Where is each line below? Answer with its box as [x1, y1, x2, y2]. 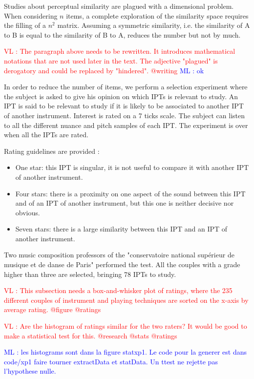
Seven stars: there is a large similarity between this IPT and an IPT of [15, 224, 228, 234]
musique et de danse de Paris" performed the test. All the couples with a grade [4, 259, 240, 270]
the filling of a [4, 20, 46, 30]
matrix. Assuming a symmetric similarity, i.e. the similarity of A [57, 20, 250, 30]
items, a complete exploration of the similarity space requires [66, 10, 249, 21]
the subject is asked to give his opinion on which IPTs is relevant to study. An [4, 91, 238, 101]
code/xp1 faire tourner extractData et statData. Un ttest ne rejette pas [4, 356, 218, 366]
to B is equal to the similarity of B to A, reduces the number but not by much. [4, 29, 241, 40]
